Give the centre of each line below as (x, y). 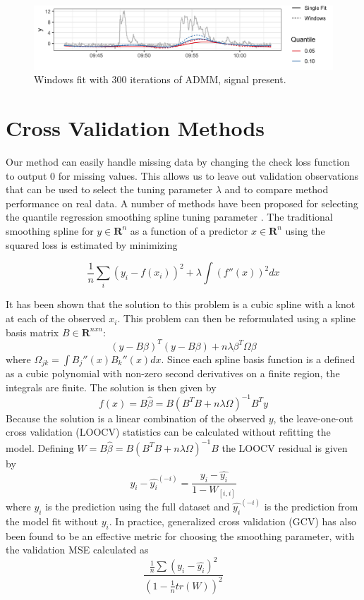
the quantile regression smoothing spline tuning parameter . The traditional (169, 217)
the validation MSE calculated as (77, 550)
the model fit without (52, 521)
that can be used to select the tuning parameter (109, 189)
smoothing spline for (50, 230)
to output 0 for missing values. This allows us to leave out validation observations (182, 175)
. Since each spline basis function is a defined (258, 359)
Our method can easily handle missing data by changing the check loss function (178, 161)
